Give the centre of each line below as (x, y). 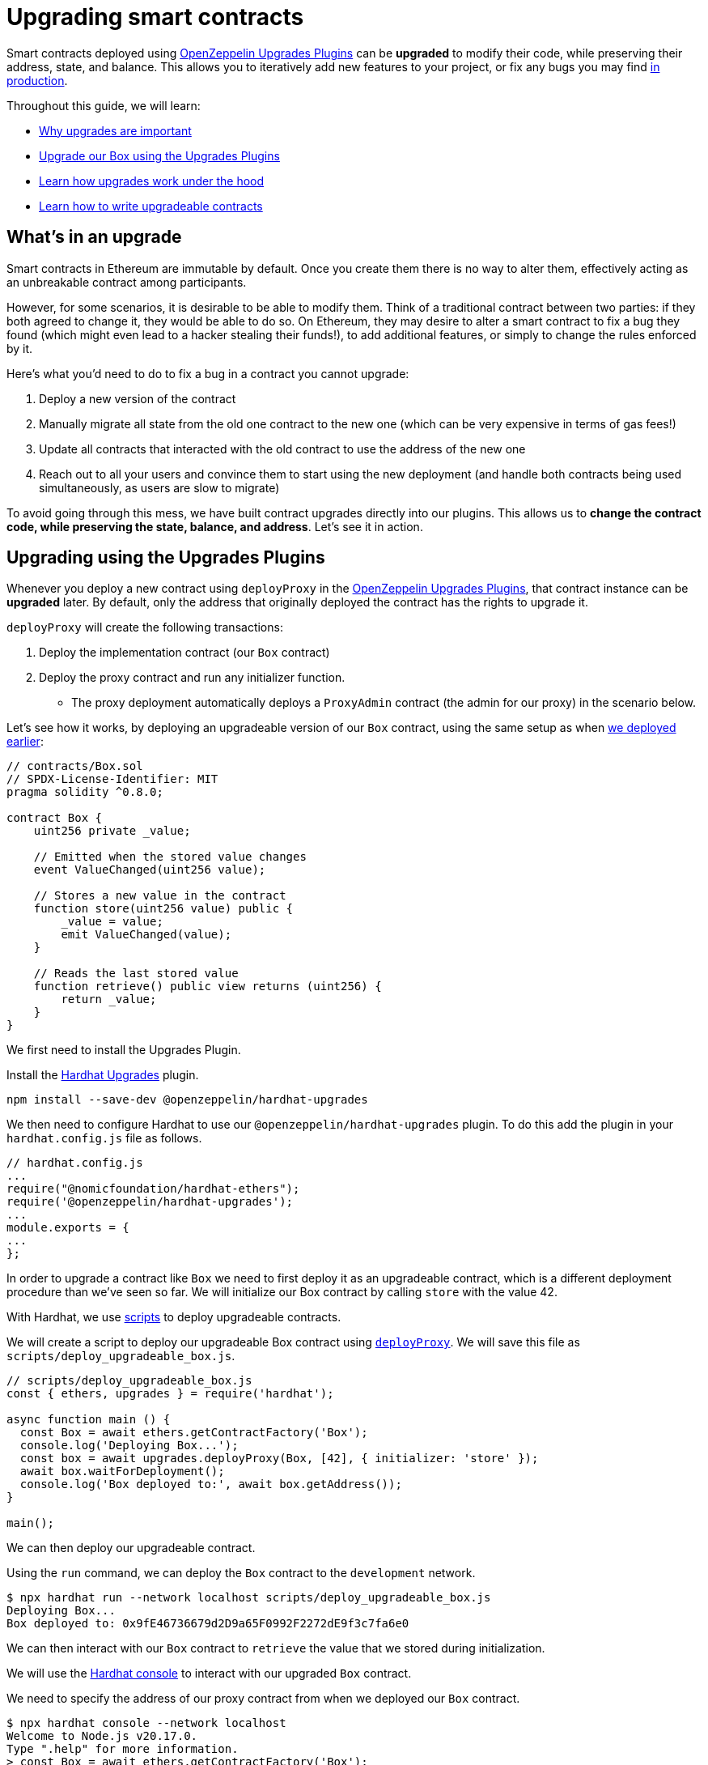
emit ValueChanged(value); (146, 935)
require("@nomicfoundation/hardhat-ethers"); (153, 1189)
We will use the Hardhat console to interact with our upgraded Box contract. (209, 1674)
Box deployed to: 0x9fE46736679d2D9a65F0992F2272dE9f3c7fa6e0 (208, 1624)
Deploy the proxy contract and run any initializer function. (192, 678)
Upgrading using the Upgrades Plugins (166, 558)
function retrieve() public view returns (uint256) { (208, 987)
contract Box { (55, 818)
